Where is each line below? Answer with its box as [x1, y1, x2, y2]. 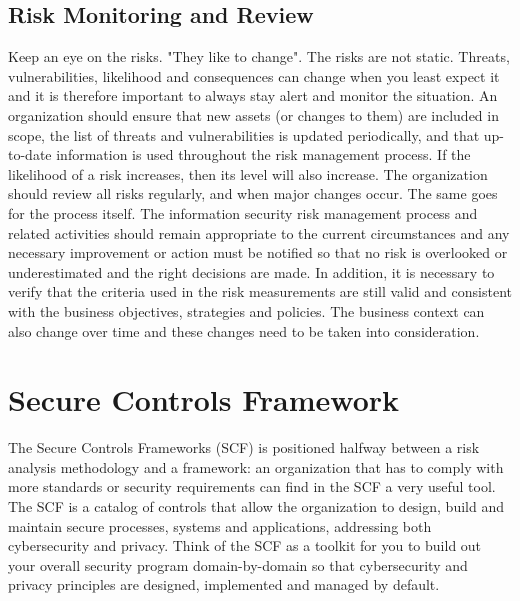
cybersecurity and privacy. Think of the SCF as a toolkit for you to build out [8, 535, 482, 556]
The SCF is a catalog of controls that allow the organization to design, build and [8, 496, 504, 517]
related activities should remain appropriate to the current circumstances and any [8, 222, 510, 243]
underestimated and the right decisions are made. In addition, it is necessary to [8, 261, 495, 282]
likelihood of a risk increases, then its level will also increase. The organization [8, 163, 488, 184]
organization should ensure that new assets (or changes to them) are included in [8, 104, 499, 125]
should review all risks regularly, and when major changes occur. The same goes [8, 183, 498, 204]
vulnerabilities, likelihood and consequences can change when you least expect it [8, 65, 500, 86]
